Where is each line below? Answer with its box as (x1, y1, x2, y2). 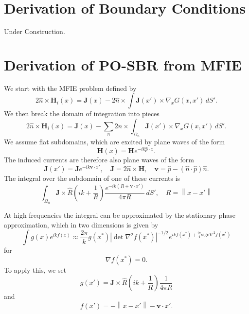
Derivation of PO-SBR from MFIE (4, 54, 242, 74)
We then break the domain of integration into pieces (4, 108, 160, 119)
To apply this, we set (4, 264, 67, 275)
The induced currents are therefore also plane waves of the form (4, 155, 194, 165)
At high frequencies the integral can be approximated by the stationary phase (4, 209, 236, 220)
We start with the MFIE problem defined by (4, 83, 137, 93)
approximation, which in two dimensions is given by (4, 219, 159, 229)
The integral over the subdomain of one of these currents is (4, 173, 180, 183)
